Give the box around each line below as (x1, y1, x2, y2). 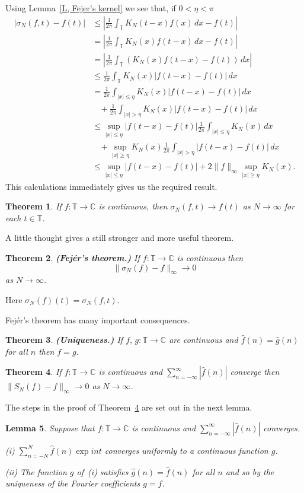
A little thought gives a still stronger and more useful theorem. (5, 231, 234, 244)
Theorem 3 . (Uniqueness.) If (5, 333, 123, 346)
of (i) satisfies (76, 465, 129, 478)
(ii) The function (5, 465, 67, 478)
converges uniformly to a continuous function (104, 444, 268, 456)
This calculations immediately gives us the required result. (5, 180, 217, 192)
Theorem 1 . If (5, 200, 62, 212)
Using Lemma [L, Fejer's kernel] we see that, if (5, 2, 176, 14)
